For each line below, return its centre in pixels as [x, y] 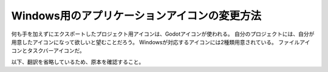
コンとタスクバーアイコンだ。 [48, 51]
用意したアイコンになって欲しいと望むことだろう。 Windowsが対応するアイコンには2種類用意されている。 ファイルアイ [161, 42]
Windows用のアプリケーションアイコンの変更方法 [136, 16]
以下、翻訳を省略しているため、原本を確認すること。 [78, 62]
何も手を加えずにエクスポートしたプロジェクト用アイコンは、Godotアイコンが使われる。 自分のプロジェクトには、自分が [163, 34]
